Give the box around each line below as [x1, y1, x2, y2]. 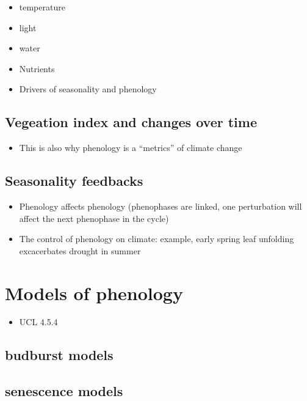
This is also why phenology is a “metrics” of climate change [19, 141, 242, 154]
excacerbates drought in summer [19, 244, 141, 257]
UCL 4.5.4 [19, 315, 58, 328]
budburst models [5, 345, 114, 364]
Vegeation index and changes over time [5, 112, 257, 131]
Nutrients [19, 62, 55, 75]
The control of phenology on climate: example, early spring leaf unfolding [19, 232, 294, 245]
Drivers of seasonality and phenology [19, 83, 157, 95]
